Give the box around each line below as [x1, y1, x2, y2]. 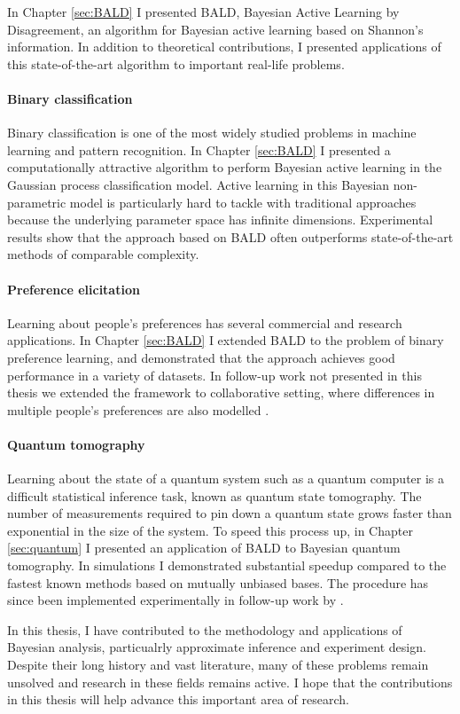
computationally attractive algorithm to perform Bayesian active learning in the [7, 158, 442, 177]
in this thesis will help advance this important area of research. [7, 690, 349, 709]
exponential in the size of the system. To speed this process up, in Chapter [7, 521, 413, 539]
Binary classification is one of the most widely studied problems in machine [7, 123, 417, 142]
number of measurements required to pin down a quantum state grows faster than [7, 504, 452, 522]
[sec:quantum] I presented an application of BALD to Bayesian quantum [7, 538, 401, 557]
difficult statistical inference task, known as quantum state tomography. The [7, 486, 422, 505]
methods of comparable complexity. [7, 245, 199, 263]
